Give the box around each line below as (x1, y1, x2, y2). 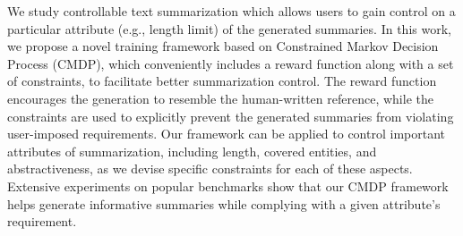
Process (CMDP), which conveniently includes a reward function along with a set (7, 54, 454, 72)
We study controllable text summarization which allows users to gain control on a (7, 2, 456, 20)
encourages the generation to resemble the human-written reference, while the (7, 88, 433, 107)
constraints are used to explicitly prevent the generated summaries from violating (7, 106, 454, 125)
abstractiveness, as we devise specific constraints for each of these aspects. (7, 159, 413, 178)
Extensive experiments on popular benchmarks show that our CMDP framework (7, 176, 449, 195)
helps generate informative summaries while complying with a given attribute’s (7, 194, 441, 213)
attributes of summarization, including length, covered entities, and (7, 141, 377, 160)
